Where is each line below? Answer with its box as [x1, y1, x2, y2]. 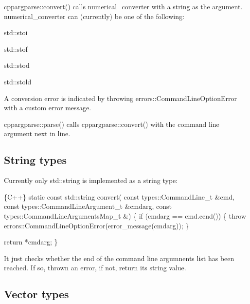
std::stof [4, 43, 28, 54]
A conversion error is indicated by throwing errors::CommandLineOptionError [4, 93, 237, 103]
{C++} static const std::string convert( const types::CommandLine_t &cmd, [4, 191, 234, 202]
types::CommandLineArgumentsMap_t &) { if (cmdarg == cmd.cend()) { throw [4, 210, 246, 221]
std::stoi [4, 27, 28, 38]
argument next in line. [4, 128, 71, 139]
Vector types [4, 286, 69, 302]
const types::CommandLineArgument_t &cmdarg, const [4, 201, 172, 211]
